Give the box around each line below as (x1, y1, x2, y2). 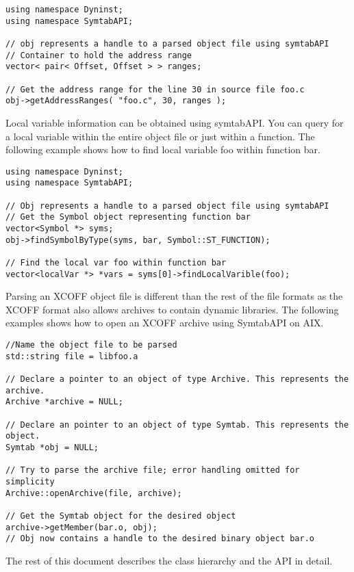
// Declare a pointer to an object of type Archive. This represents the (5, 374, 349, 384)
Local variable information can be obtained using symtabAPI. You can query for (5, 115, 344, 129)
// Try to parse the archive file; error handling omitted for (5, 465, 300, 476)
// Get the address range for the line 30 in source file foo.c (5, 84, 305, 94)
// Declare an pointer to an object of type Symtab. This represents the (5, 419, 349, 430)
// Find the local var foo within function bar (5, 257, 227, 268)
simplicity (5, 476, 55, 486)
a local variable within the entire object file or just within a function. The (5, 129, 315, 143)
